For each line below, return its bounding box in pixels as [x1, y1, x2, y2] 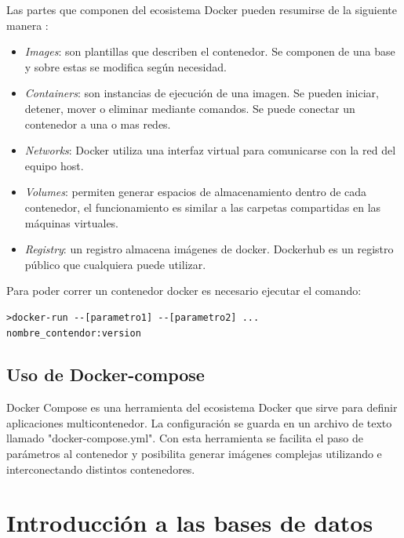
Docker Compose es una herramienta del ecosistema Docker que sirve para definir [6, 399, 398, 416]
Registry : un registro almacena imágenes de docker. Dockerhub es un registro [24, 241, 394, 257]
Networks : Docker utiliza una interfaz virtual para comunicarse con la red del [24, 142, 396, 158]
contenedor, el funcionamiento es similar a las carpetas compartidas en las [24, 198, 381, 215]
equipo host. [24, 157, 84, 173]
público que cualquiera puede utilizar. [24, 256, 206, 272]
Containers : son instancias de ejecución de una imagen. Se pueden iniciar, [24, 85, 379, 101]
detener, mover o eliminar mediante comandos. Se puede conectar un [24, 100, 355, 116]
